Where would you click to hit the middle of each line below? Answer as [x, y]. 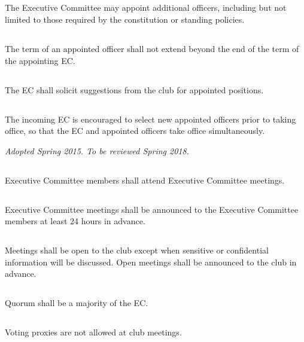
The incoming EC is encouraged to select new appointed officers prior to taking [151, 119]
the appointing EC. [40, 60]
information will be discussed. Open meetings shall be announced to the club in [151, 262]
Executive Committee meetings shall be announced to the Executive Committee [152, 209]
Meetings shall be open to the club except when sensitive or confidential [137, 250]
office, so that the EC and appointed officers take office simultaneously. [135, 131]
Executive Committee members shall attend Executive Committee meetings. [145, 180]
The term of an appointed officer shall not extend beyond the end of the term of [152, 48]
